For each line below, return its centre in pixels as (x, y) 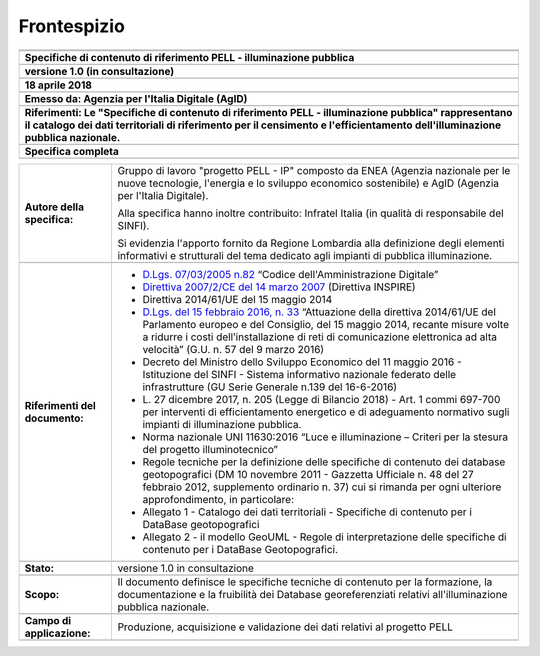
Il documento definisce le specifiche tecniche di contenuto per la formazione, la (305, 582)
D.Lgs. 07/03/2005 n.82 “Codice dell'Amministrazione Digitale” (290, 274)
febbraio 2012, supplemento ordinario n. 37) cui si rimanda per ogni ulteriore (322, 487)
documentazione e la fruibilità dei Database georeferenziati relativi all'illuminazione (312, 594)
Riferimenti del (60, 405)
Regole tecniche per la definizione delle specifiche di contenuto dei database (324, 462)
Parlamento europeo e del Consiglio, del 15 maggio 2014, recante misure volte (326, 324)
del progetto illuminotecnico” (210, 449)
